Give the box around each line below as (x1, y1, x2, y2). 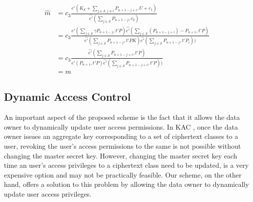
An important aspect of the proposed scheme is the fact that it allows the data (4, 112, 240, 122)
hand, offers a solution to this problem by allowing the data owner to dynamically (4, 179, 249, 189)
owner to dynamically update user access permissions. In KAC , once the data (4, 121, 238, 132)
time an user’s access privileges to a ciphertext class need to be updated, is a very (4, 160, 249, 170)
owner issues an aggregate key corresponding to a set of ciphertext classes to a (4, 131, 238, 141)
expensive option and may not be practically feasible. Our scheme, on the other (4, 169, 242, 180)
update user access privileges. (4, 188, 92, 199)
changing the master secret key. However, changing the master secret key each (4, 150, 237, 160)
